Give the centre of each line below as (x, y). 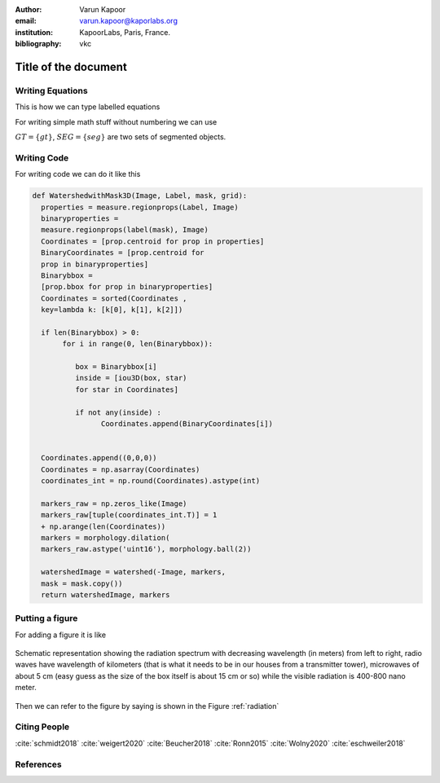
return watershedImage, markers (106, 594)
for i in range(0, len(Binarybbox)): (138, 344)
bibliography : (38, 44)
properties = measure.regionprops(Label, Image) (140, 207)
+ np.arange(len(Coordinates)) (103, 526)
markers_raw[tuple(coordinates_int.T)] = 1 (129, 515)
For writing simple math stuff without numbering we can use (116, 121)
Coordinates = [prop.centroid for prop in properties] (153, 241)
